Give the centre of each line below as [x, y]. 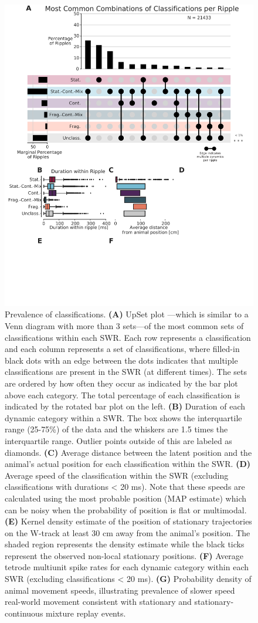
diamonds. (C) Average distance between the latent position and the [128, 452]
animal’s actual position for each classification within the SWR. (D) [128, 464]
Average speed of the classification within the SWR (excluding [117, 475]
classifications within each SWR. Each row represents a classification [128, 337]
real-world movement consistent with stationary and [98, 602]
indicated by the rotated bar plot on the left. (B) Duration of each [125, 406]
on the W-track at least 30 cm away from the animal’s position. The [128, 532]
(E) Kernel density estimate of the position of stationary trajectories [128, 521]
